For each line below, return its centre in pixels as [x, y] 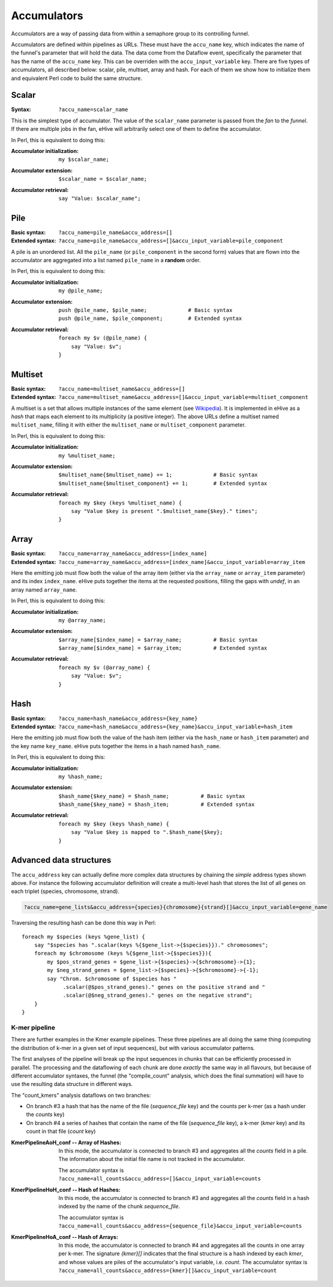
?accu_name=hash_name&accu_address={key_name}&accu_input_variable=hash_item [175, 727]
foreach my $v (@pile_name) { [103, 338]
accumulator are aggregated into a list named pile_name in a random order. [106, 260]
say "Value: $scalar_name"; [100, 198]
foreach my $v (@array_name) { [104, 667]
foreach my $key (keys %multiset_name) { [120, 503]
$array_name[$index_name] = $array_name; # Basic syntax [158, 640]
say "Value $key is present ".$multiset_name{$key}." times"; [164, 511]
